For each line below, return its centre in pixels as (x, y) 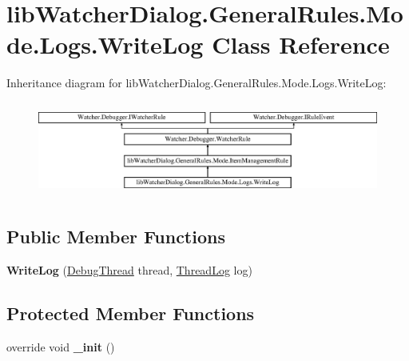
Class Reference (301, 44)
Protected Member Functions (131, 313)
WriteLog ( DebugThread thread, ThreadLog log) (129, 269)
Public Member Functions (116, 237)
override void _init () (61, 346)
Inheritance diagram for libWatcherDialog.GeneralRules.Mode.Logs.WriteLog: (197, 83)
